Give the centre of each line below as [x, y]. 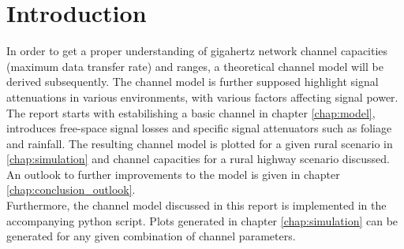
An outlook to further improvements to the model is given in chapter [173, 174]
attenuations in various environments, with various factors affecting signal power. [202, 97]
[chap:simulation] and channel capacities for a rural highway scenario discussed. [198, 159]
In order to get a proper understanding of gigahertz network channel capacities [197, 51]
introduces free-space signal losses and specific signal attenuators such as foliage [199, 128]
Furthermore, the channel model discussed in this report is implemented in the [196, 205]
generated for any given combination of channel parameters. [151, 236]
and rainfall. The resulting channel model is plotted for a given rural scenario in [200, 143]
